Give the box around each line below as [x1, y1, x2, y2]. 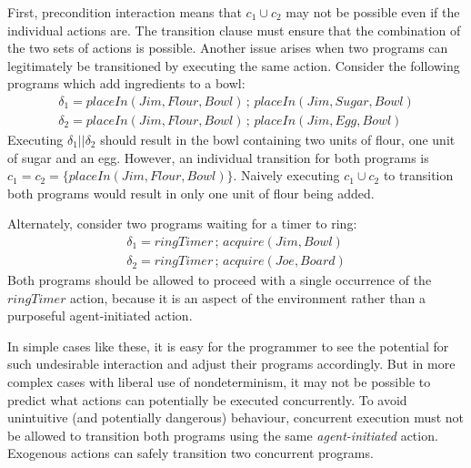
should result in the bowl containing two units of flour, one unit [100, 130, 456, 149]
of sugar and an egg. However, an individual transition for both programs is [7, 148, 429, 167]
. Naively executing [233, 166, 340, 185]
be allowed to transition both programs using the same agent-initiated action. [7, 425, 438, 444]
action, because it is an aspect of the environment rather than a [70, 288, 426, 307]
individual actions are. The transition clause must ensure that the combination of [7, 20, 461, 39]
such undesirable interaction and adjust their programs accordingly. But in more [7, 354, 456, 373]
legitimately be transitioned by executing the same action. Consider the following [7, 56, 460, 75]
